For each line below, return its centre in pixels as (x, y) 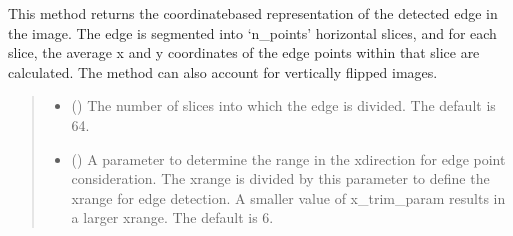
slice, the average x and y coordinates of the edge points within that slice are (244, 52)
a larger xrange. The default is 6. (172, 217)
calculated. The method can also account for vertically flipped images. (223, 71)
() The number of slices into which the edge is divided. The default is (283, 105)
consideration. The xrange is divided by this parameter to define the (280, 178)
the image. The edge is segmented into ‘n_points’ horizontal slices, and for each (252, 32)
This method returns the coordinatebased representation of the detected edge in (253, 13)
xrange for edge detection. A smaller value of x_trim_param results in (288, 197)
